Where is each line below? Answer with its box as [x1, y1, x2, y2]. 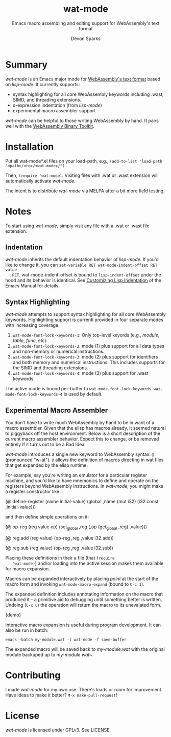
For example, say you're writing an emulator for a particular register [5, 472, 147, 478]
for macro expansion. [5, 565, 50, 572]
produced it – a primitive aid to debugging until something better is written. [5, 596, 162, 603]
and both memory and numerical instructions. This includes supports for [12, 360, 165, 366]
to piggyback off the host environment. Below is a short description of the [5, 430, 161, 436]
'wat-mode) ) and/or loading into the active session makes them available [12, 560, 164, 566]
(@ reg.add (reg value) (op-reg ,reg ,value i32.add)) [5, 534, 114, 541]
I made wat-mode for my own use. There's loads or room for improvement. [5, 686, 163, 692]
